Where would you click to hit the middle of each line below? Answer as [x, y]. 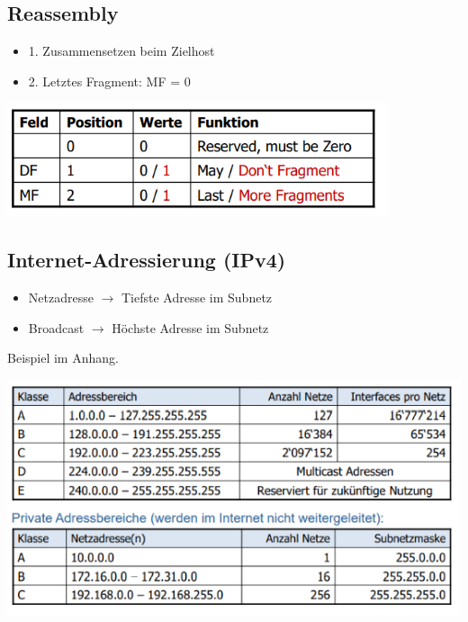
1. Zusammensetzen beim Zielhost [121, 51]
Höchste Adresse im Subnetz [190, 327]
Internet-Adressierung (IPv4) [147, 260]
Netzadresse [61, 297]
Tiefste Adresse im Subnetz [197, 297]
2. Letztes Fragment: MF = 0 [109, 81]
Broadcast [56, 327]
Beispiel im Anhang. [63, 358]
